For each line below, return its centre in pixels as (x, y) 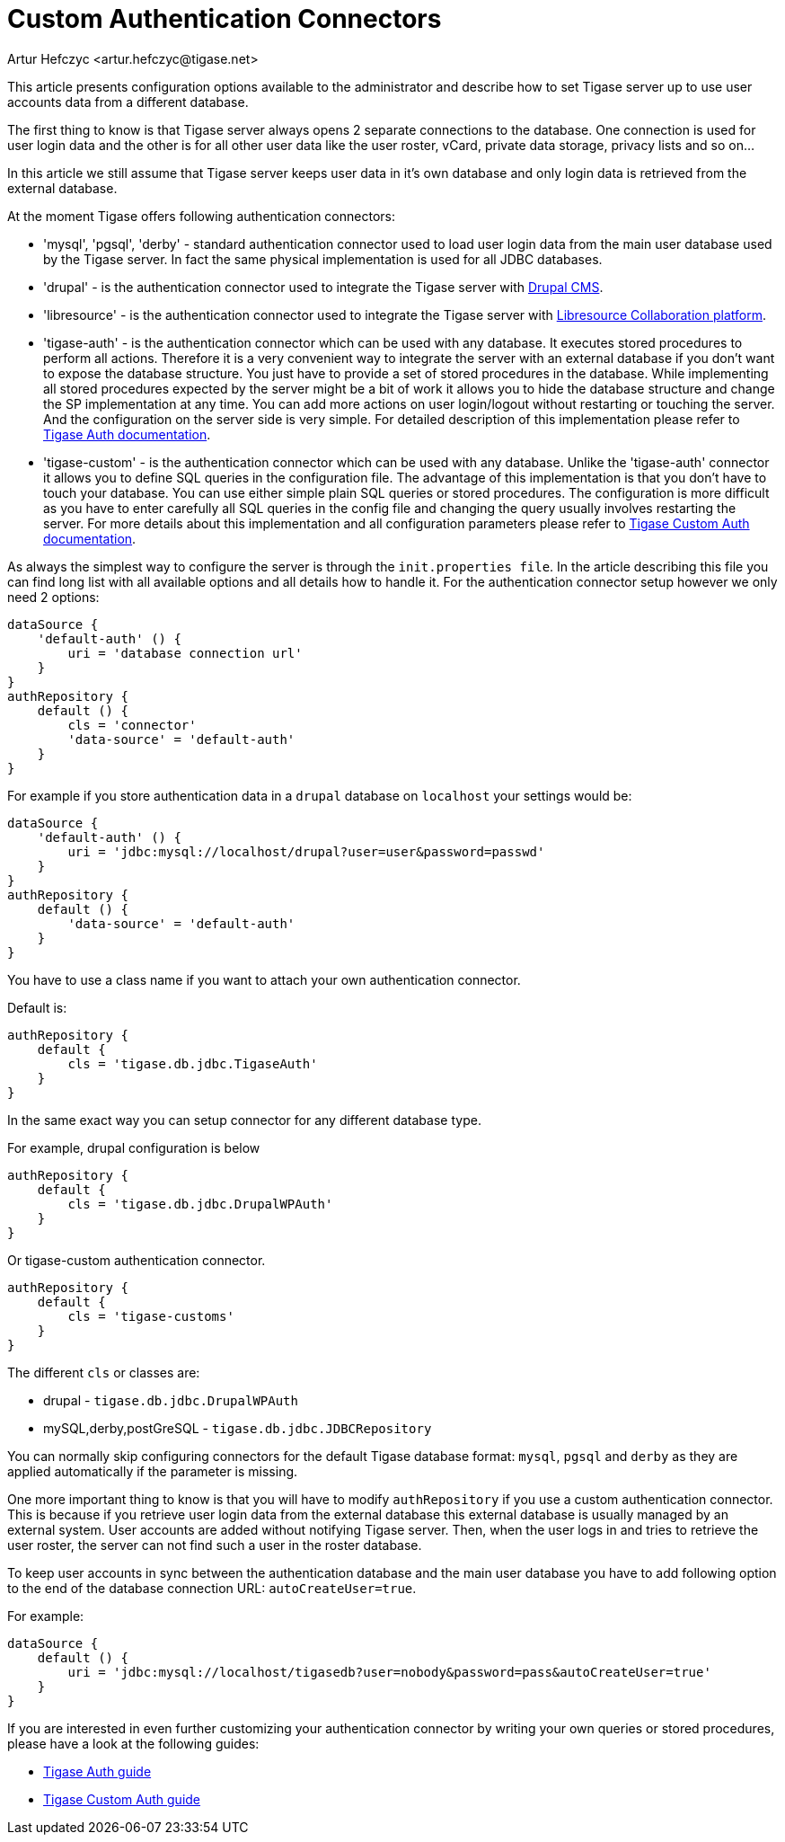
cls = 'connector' (132, 725)
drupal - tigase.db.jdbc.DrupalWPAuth (171, 1400)
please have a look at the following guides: (133, 1743)
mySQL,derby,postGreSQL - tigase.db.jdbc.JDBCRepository (238, 1428)
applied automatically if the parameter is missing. (153, 1471)
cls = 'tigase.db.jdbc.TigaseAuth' (193, 1063)
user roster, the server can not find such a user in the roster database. (215, 1545)
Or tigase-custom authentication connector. (137, 1260)
